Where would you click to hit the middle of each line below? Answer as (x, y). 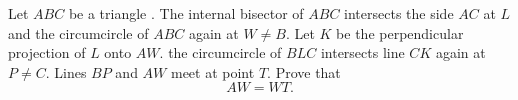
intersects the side (399, 13)
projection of (47, 52)
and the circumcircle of (78, 32)
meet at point (212, 71)
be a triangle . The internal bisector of (186, 13)
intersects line (362, 52)
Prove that (308, 71)
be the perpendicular (400, 32)
